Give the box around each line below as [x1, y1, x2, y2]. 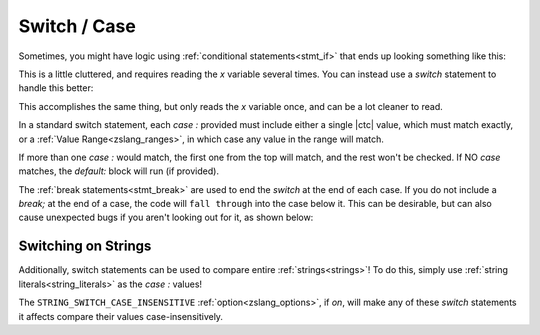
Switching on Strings [18, 238, 152, 255]
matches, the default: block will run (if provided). [18, 165, 220, 177]
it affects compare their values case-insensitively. [18, 310, 224, 322]
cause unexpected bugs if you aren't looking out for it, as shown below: [18, 211, 314, 224]
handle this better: [18, 82, 94, 94]
